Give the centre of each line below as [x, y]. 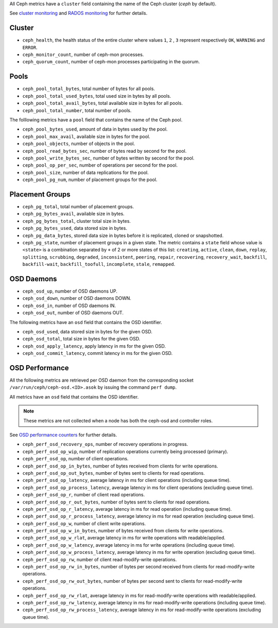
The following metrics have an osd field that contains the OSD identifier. [86, 322]
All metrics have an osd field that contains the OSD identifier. [74, 397]
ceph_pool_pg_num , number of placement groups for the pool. [90, 180]
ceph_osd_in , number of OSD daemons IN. [69, 306]
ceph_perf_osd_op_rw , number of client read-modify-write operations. [100, 559]
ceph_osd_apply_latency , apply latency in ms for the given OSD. [94, 346]
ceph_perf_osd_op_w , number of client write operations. [84, 523]
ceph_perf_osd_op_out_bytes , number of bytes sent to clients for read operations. [114, 473]
